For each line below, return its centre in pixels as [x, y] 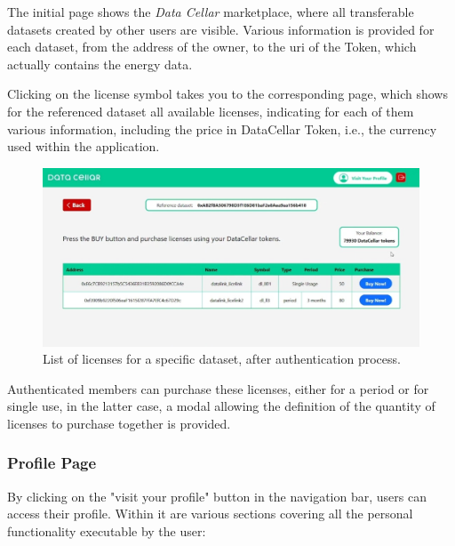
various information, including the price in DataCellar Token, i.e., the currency [222, 128]
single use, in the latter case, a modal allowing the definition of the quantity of [221, 406]
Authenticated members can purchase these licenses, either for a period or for [218, 388]
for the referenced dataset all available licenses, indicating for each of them [211, 111]
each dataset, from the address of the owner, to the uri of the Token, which [212, 47]
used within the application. [84, 146]
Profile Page [52, 463]
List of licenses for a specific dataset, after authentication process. [222, 359]
